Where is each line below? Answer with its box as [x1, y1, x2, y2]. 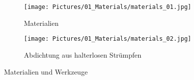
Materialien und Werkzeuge [4, 66, 88, 77]
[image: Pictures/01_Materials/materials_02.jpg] [24, 35, 192, 43]
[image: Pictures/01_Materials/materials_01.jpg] [24, 3, 192, 10]
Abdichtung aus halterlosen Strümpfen [24, 49, 142, 60]
